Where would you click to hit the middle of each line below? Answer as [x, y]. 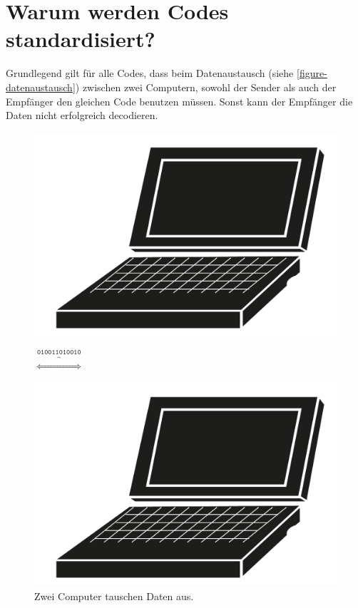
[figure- [312, 73]
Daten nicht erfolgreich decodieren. [82, 115]
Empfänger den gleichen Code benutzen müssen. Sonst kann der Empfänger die [179, 101]
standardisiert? [81, 39]
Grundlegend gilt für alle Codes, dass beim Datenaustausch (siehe [150, 73]
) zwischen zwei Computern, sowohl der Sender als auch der [206, 87]
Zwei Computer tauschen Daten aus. [114, 596]
